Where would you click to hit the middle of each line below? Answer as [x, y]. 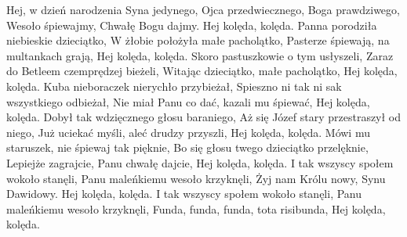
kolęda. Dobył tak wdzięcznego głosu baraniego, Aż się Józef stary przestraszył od [204, 117]
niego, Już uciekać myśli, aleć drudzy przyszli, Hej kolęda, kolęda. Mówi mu [188, 132]
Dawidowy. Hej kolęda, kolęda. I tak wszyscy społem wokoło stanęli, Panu [184, 194]
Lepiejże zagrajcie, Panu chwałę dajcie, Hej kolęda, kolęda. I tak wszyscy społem [200, 162]
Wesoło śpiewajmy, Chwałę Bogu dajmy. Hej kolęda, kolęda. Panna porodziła [192, 25]
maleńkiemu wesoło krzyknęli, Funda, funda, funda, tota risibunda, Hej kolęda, [196, 208]
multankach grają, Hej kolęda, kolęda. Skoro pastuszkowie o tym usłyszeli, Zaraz [200, 55]
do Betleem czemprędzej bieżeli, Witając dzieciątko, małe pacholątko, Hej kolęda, [202, 71]
